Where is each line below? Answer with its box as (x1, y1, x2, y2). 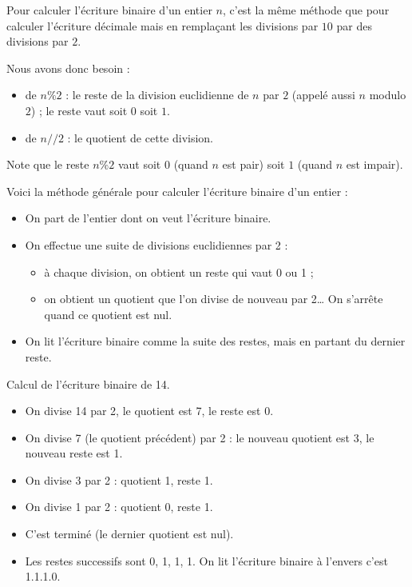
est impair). (346, 156, 403, 173)
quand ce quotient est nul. (44, 305, 172, 322)
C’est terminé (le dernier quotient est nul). (25, 525, 234, 542)
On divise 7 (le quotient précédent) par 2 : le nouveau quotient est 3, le (25, 429, 374, 445)
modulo (369, 86, 406, 103)
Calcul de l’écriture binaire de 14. (6, 375, 170, 392)
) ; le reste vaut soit (30, 102, 128, 118)
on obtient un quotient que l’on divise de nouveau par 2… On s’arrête (44, 290, 383, 307)
